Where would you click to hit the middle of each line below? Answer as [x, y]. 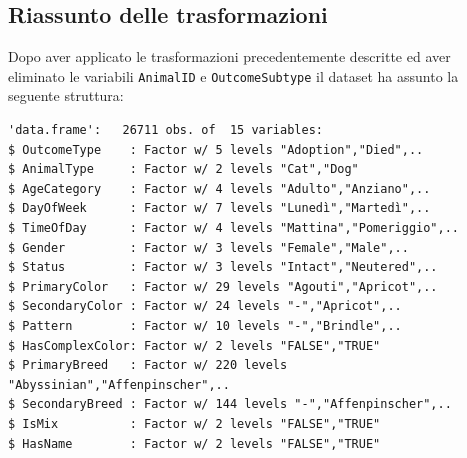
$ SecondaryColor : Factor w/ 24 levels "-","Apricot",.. [205, 306]
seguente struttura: [66, 95]
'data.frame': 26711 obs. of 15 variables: [165, 130]
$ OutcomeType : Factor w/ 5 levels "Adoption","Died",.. [216, 149]
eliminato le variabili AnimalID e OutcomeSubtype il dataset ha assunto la [233, 75]
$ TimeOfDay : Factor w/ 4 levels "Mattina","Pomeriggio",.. [234, 228]
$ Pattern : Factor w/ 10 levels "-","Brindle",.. [205, 325]
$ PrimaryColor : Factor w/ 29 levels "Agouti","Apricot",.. [223, 286]
